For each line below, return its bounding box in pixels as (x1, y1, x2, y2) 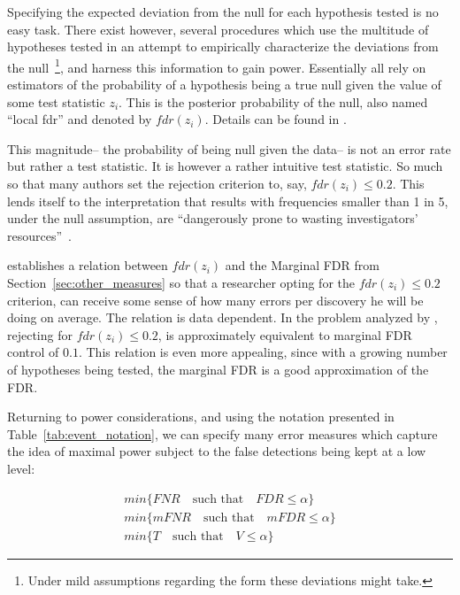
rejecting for (7, 325, 73, 344)
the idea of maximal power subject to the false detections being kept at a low (7, 442, 426, 460)
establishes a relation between (7, 256, 168, 274)
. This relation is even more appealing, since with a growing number (78, 343, 448, 361)
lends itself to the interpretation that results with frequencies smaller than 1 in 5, (7, 191, 448, 210)
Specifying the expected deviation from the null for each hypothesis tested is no (7, 3, 439, 20)
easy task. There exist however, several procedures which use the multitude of (7, 19, 429, 38)
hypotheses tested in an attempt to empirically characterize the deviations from (7, 37, 439, 56)
